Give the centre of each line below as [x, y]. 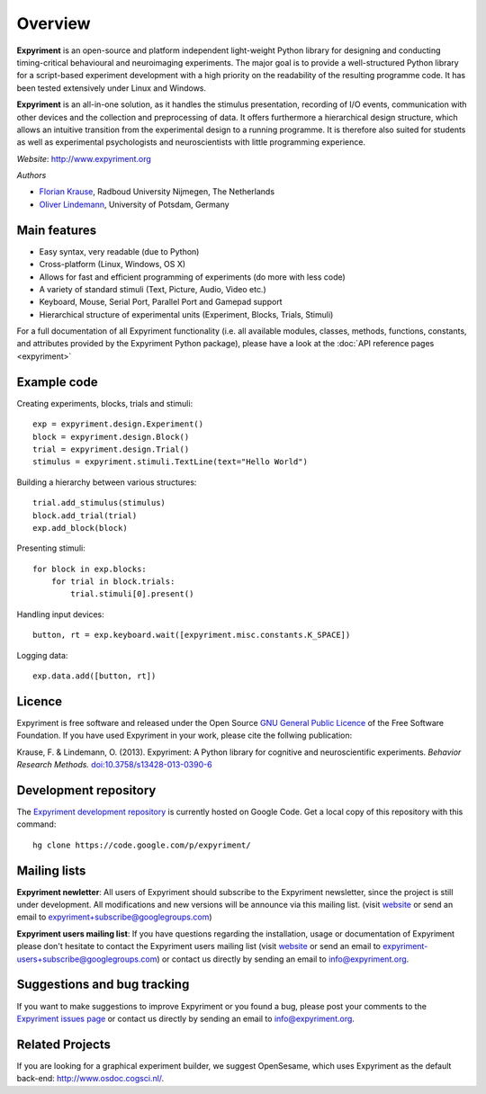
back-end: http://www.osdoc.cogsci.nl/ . [90, 1079]
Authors [31, 175]
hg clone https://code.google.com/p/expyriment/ [142, 845]
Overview [54, 23]
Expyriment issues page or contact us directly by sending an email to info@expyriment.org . [186, 1018]
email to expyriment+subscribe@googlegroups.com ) [114, 917]
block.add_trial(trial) [85, 516]
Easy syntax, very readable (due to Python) [119, 251]
